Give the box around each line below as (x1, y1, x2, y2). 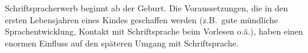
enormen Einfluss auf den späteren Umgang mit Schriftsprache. (5, 36, 239, 49)
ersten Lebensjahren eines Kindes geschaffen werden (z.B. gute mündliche (5, 13, 278, 26)
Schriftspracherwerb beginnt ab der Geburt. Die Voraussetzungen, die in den (5, 2, 288, 14)
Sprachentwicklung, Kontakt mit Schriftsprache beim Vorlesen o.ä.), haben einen (5, 25, 303, 38)
